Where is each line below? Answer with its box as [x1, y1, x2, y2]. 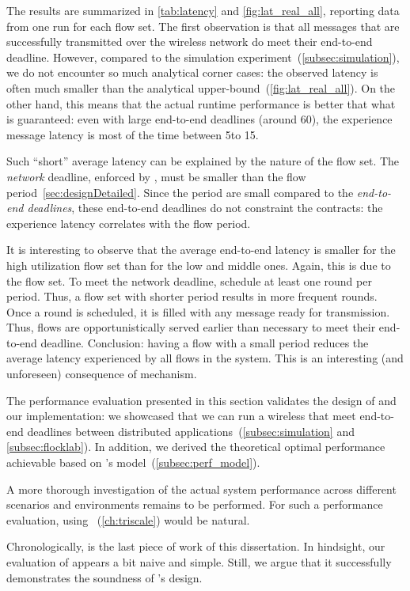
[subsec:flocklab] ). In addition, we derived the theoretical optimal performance [6, 438, 385, 455]
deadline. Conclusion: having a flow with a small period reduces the [40, 334, 369, 350]
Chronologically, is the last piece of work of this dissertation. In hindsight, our [6, 538, 385, 555]
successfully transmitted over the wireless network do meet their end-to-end [6, 33, 373, 50]
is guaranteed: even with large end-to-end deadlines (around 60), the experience [6, 111, 393, 127]
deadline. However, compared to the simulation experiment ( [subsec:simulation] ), [6, 48, 400, 65]
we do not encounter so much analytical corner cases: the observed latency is [6, 64, 378, 81]
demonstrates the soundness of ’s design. [6, 569, 203, 585]
